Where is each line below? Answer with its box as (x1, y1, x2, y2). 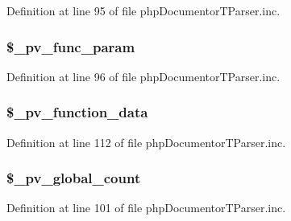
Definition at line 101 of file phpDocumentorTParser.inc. (6, 199, 286, 216)
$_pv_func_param (6, 36, 135, 56)
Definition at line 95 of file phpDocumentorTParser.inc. (6, 2, 281, 18)
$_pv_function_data (6, 102, 148, 122)
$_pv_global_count (6, 168, 141, 188)
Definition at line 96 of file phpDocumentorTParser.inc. (6, 68, 281, 84)
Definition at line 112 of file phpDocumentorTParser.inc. (6, 133, 286, 150)
